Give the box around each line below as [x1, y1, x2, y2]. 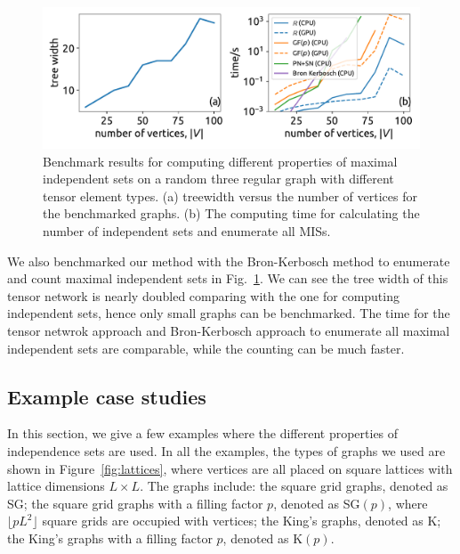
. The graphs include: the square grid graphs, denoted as [140, 477, 448, 495]
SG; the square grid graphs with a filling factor [7, 493, 263, 512]
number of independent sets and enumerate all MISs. [43, 221, 331, 240]
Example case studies [7, 382, 206, 410]
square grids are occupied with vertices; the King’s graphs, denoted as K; [42, 511, 441, 530]
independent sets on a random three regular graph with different [43, 169, 394, 188]
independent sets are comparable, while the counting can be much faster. [7, 338, 405, 357]
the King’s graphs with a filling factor [7, 528, 213, 547]
